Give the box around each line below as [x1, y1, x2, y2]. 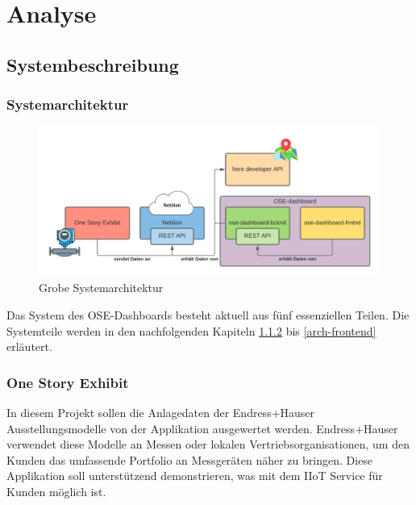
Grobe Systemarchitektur [39, 279, 164, 296]
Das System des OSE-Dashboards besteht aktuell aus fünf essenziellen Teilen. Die [6, 307, 410, 323]
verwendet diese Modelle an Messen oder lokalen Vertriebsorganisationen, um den [6, 436, 410, 453]
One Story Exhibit [6, 372, 129, 392]
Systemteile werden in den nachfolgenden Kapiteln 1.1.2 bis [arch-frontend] [6, 322, 376, 339]
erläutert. [6, 338, 52, 355]
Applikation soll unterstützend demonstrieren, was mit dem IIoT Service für [6, 467, 383, 484]
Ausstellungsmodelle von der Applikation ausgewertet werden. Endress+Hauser [6, 419, 398, 436]
